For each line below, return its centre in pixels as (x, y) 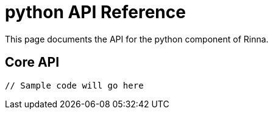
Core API (32, 62)
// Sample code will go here (74, 85)
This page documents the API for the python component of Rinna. (137, 39)
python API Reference (95, 12)
